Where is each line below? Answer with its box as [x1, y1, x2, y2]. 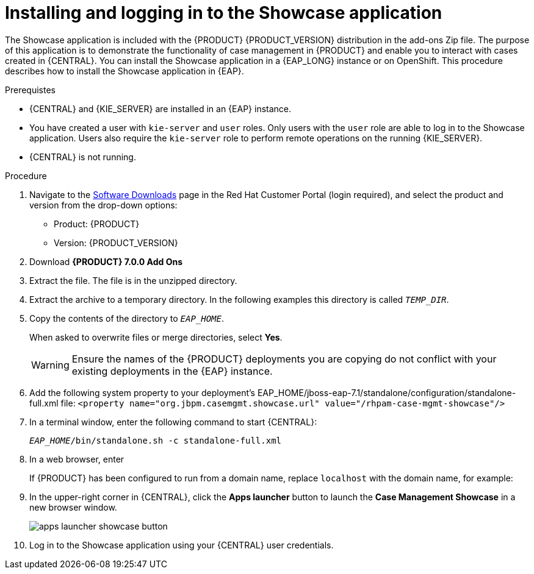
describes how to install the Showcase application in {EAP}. [5, 65, 244, 76]
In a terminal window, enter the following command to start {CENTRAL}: [29, 416, 317, 427]
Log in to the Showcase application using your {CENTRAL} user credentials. [29, 539, 334, 550]
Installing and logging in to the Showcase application [5, 2, 442, 23]
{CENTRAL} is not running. [29, 151, 136, 162]
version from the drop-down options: [29, 199, 178, 210]
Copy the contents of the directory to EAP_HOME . [29, 313, 225, 324]
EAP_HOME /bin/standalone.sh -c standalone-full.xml [29, 435, 282, 445]
